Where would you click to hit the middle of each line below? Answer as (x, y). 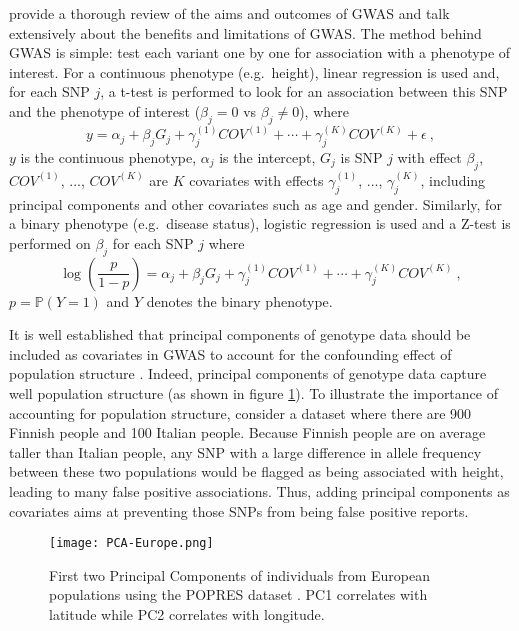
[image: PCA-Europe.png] (131, 543)
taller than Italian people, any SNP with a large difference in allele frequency (245, 451)
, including (453, 179)
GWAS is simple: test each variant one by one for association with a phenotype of (260, 52)
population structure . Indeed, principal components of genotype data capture (248, 373)
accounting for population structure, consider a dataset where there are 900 (240, 412)
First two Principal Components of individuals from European (239, 574)
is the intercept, (267, 157)
